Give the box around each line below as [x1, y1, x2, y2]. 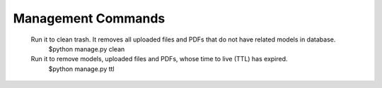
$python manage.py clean [48, 44, 125, 53]
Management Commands [13, 11, 166, 26]
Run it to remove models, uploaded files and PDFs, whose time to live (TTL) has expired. [30, 55, 288, 63]
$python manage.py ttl [48, 64, 115, 73]
